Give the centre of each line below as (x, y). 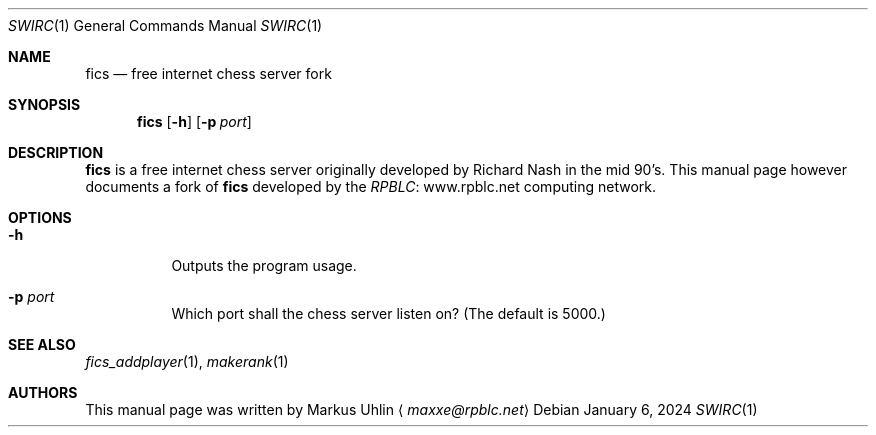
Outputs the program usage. (264, 265)
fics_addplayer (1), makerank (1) (187, 361)
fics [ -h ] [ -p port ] (194, 121)
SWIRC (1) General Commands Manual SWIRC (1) (165, 25)
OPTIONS (40, 217)
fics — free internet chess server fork (208, 73)
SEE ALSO (42, 344)
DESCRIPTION (56, 152)
